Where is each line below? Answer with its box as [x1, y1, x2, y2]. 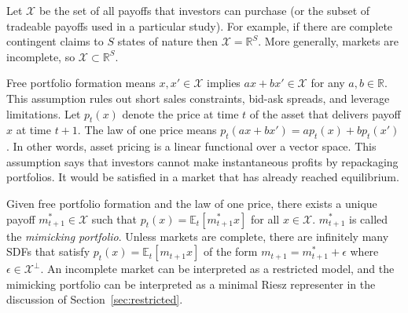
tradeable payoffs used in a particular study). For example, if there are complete [6, 17, 393, 34]
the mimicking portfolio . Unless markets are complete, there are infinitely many [6, 227, 389, 244]
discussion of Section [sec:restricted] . [6, 291, 183, 308]
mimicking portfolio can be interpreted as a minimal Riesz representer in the [6, 275, 376, 292]
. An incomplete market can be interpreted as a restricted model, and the [40, 260, 395, 277]
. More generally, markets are [258, 33, 399, 49]
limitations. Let [6, 105, 81, 122]
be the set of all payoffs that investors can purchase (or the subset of [39, 2, 370, 18]
